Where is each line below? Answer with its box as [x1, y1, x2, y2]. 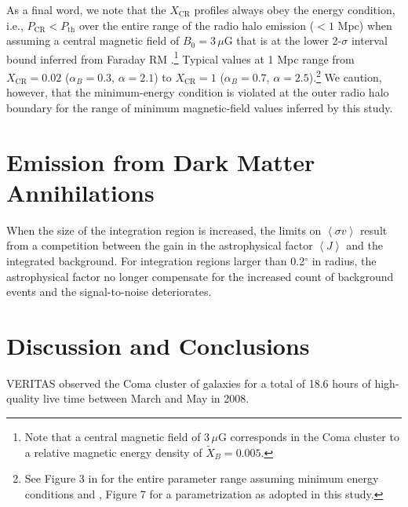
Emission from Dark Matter [6, 145, 315, 177]
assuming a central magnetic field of [6, 32, 180, 49]
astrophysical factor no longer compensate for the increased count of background [6, 268, 394, 284]
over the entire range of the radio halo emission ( [78, 16, 315, 33]
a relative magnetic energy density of [24, 443, 202, 460]
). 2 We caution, [308, 67, 382, 85]
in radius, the [311, 252, 377, 268]
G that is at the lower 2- [224, 32, 342, 49]
